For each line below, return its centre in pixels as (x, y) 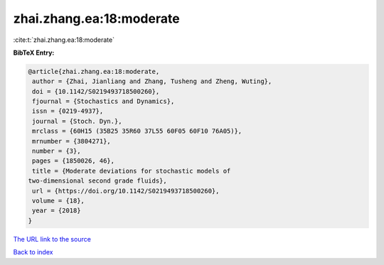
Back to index (33, 252)
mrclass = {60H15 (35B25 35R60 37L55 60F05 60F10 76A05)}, (137, 131)
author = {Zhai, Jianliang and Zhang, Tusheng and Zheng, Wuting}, (152, 81)
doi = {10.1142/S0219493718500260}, (96, 91)
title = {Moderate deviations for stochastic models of (132, 171)
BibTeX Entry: (34, 53)
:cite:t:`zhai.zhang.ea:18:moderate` (64, 40)
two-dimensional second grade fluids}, (97, 181)
